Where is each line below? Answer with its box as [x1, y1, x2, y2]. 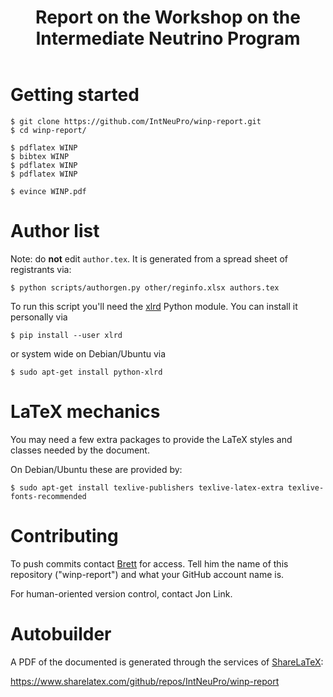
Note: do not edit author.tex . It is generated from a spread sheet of [10, 252, 289, 265]
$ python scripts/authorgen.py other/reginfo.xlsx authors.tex [10, 282, 280, 293]
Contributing [10, 525, 119, 547]
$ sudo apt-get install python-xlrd [10, 367, 163, 377]
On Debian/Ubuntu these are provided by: [10, 463, 183, 475]
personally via [10, 311, 68, 323]
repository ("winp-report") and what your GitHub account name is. [10, 568, 285, 580]
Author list [10, 220, 100, 243]
